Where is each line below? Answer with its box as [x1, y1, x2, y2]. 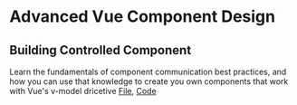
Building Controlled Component [9, 43, 192, 58]
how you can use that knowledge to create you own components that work [9, 76, 289, 87]
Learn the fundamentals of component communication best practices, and [9, 66, 287, 77]
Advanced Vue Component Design [9, 6, 276, 27]
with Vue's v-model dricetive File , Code [9, 86, 157, 96]
